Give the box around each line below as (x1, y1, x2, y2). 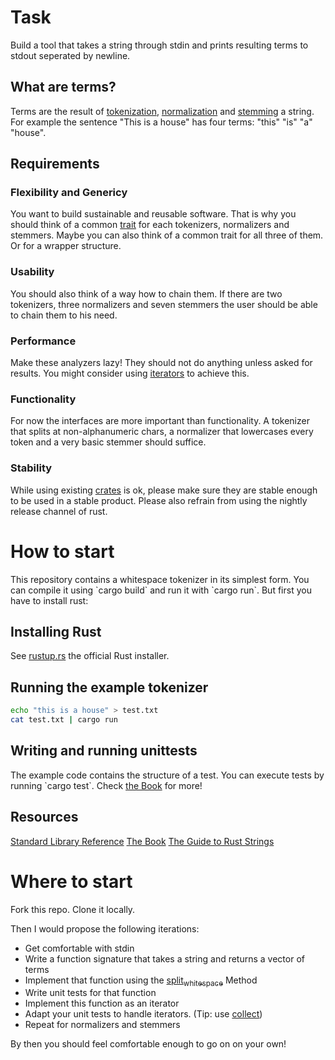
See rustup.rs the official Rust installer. (10, 650, 170, 662)
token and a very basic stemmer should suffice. (10, 436, 207, 448)
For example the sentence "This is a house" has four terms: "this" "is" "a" (10, 116, 313, 128)
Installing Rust (10, 623, 102, 640)
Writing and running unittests (10, 742, 198, 760)
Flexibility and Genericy (10, 186, 128, 200)
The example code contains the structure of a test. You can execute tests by (10, 769, 325, 781)
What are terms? (10, 79, 117, 96)
